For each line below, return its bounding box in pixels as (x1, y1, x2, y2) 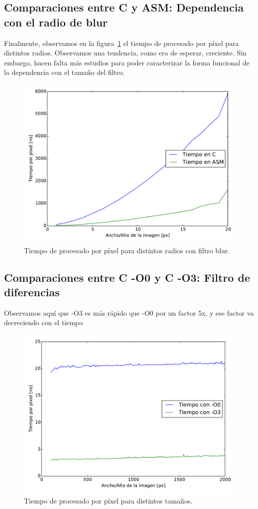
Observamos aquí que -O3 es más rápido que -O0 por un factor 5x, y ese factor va (4, 307, 254, 318)
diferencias (4, 284, 60, 299)
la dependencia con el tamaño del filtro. (4, 67, 125, 77)
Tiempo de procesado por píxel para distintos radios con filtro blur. (24, 245, 230, 255)
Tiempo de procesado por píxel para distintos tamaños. (24, 495, 193, 506)
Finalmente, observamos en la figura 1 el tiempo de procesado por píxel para (4, 37, 239, 48)
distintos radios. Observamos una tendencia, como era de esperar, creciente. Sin (4, 47, 247, 58)
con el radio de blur (4, 14, 108, 29)
